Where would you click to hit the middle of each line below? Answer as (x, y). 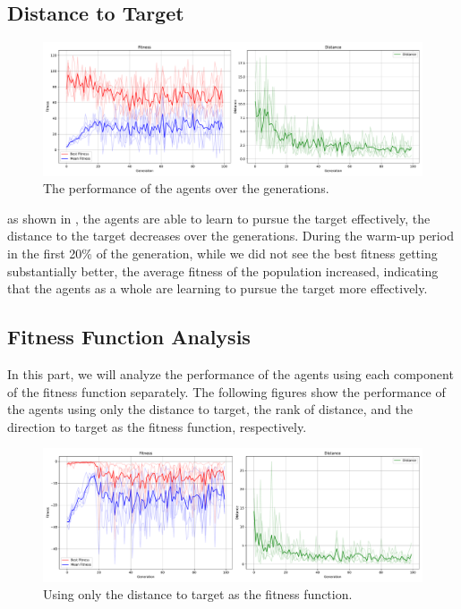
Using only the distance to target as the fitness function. (198, 594)
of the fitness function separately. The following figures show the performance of (226, 391)
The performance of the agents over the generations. (186, 188)
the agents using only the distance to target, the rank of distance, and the (210, 409)
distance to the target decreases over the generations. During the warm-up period (230, 236)
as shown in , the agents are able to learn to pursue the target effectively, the (219, 218)
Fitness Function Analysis (129, 337)
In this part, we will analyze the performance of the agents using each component (230, 374)
